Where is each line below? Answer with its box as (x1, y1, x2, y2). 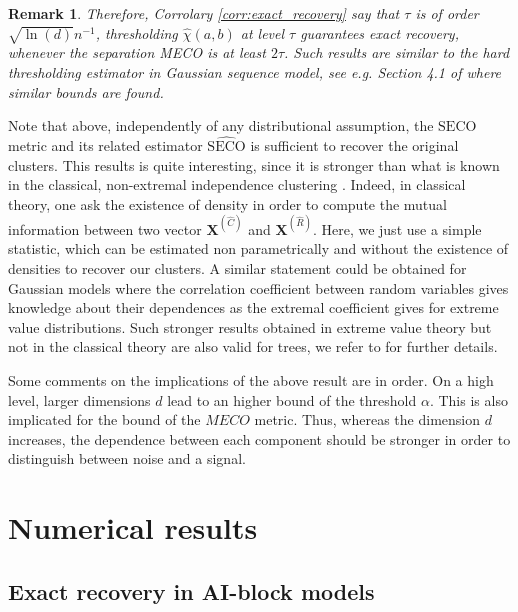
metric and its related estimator (8, 134, 203, 155)
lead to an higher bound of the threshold (167, 389, 417, 410)
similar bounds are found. (8, 81, 164, 102)
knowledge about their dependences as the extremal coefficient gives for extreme (8, 297, 499, 318)
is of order (415, 3, 479, 23)
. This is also (429, 389, 508, 410)
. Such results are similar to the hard (284, 42, 510, 63)
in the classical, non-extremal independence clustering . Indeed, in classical (8, 174, 466, 195)
